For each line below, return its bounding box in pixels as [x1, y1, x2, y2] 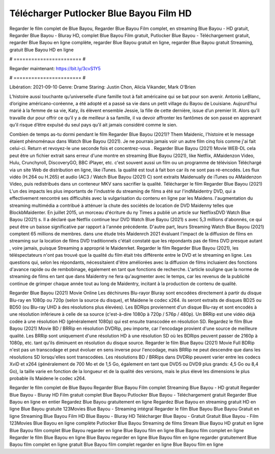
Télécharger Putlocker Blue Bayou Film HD [9, 8, 192, 19]
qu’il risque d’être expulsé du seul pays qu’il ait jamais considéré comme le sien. [9, 122, 178, 128]
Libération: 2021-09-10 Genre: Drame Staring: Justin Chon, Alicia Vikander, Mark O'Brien [9, 84, 196, 90]
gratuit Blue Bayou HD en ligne [9, 46, 74, 53]
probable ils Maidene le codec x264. [9, 375, 86, 381]
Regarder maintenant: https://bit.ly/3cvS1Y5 [9, 65, 101, 71]
